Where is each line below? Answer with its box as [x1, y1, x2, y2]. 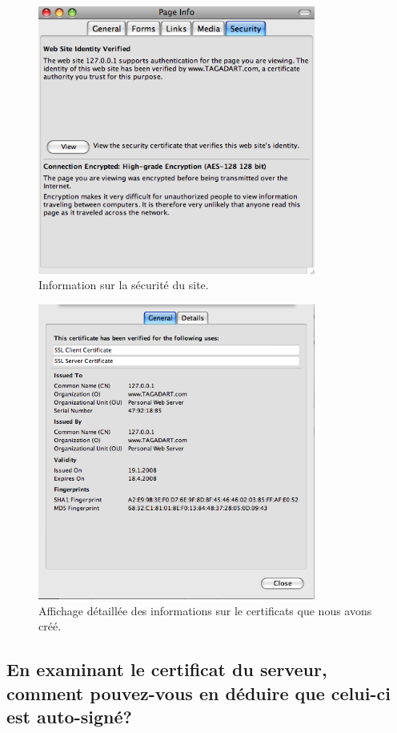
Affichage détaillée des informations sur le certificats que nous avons [38, 602, 372, 618]
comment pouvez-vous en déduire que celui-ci [6, 680, 391, 705]
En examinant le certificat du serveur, [6, 657, 327, 682]
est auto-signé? [6, 703, 132, 728]
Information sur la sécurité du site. [38, 276, 209, 293]
